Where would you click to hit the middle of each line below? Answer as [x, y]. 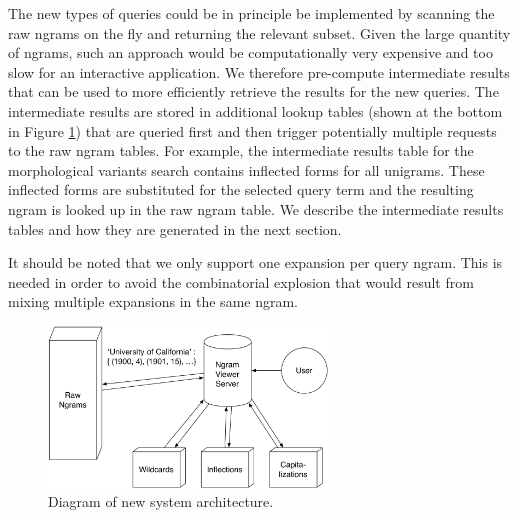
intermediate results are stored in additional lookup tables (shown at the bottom [255, 110]
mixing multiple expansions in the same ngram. [153, 301]
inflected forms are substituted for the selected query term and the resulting [241, 189]
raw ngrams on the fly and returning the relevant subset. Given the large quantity [259, 32]
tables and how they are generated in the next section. [175, 228]
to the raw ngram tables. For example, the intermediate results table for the [241, 150]
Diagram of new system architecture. [161, 501]
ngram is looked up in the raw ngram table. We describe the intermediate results [256, 208]
